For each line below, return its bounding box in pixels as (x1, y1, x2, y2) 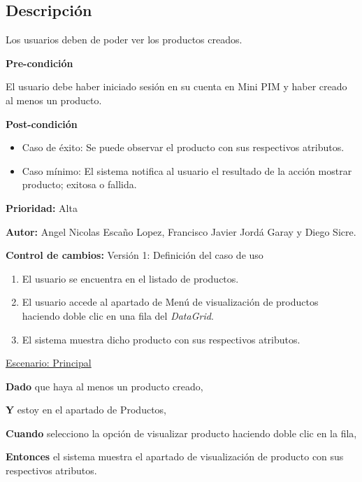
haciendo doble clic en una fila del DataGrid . (22, 308, 214, 322)
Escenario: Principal (6, 355, 92, 370)
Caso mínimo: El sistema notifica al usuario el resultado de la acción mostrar (22, 163, 352, 178)
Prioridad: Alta (6, 200, 78, 215)
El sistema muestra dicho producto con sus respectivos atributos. (22, 332, 301, 346)
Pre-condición (6, 55, 73, 70)
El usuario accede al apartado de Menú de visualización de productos (22, 295, 319, 309)
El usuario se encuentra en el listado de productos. (22, 271, 239, 285)
